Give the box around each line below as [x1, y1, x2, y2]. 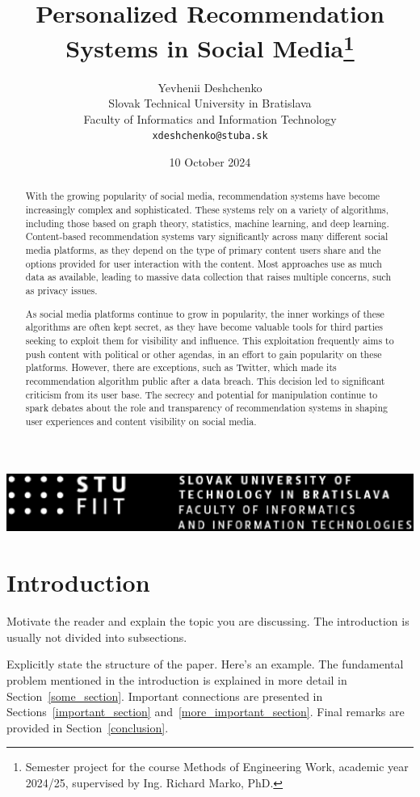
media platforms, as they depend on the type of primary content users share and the [25, 243, 381, 257]
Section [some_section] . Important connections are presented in [6, 687, 323, 704]
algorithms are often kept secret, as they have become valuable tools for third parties [25, 320, 383, 334]
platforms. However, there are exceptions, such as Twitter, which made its [25, 361, 337, 374]
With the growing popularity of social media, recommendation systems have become [25, 189, 380, 203]
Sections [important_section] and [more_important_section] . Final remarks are [6, 703, 405, 720]
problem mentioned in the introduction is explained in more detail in [6, 671, 347, 688]
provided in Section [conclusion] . [6, 719, 169, 736]
